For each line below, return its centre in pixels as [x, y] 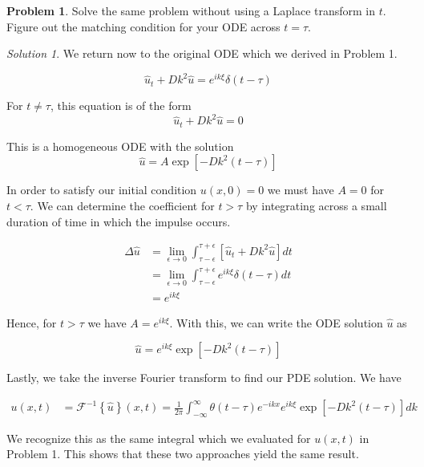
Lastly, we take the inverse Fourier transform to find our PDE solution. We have [204, 378]
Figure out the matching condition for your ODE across [143, 26]
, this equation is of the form [121, 106]
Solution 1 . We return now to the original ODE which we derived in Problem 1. [202, 53]
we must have [301, 190]
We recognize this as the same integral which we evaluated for [159, 438]
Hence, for [32, 322]
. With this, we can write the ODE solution [276, 322]
